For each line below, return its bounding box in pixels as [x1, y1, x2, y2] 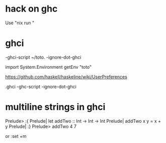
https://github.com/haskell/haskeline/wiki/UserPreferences [5, 74, 127, 80]
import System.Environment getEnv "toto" [5, 64, 92, 70]
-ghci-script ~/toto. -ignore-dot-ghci [5, 54, 81, 60]
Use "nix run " [5, 20, 34, 26]
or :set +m [5, 133, 27, 139]
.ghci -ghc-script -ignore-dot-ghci [5, 83, 76, 89]
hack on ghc [5, 3, 58, 15]
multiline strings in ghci [5, 102, 106, 113]
